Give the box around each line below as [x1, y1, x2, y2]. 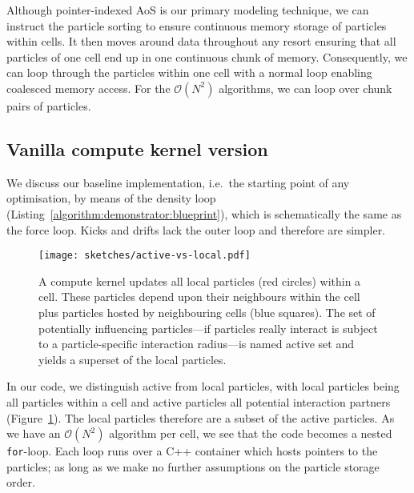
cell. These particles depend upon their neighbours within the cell [38, 288, 360, 305]
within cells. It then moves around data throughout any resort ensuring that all [6, 33, 396, 50]
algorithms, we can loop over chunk [219, 79, 392, 96]
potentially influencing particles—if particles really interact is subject [38, 319, 378, 336]
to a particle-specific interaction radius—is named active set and [38, 335, 354, 352]
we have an [6, 425, 61, 442]
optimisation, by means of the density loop [6, 190, 216, 206]
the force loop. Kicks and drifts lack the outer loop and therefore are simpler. [6, 221, 386, 238]
